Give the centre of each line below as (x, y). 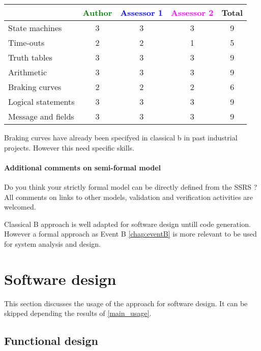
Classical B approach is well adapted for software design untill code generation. (127, 224)
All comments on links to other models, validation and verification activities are (128, 197)
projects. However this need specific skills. (69, 147)
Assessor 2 (192, 12)
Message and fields (41, 116)
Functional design (51, 341)
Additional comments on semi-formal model (83, 167)
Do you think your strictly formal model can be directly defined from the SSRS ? (131, 186)
